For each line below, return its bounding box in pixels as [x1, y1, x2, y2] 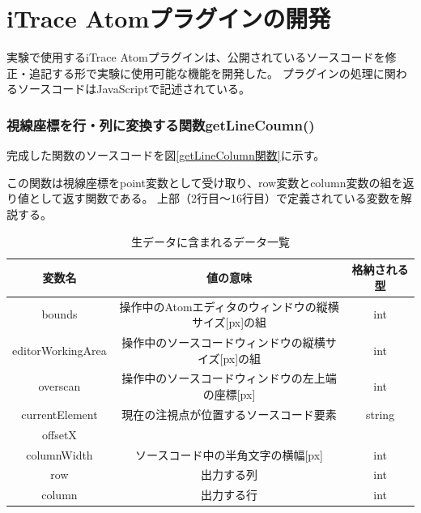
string [366, 405, 395, 422]
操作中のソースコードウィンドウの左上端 [121, 370, 337, 387]
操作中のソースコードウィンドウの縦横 [121, 333, 325, 350]
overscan [38, 378, 81, 395]
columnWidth [26, 446, 93, 463]
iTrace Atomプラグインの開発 [6, 2, 331, 35]
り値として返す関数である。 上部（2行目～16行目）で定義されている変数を [6, 190, 401, 207]
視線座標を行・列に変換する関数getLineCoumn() [6, 114, 315, 135]
